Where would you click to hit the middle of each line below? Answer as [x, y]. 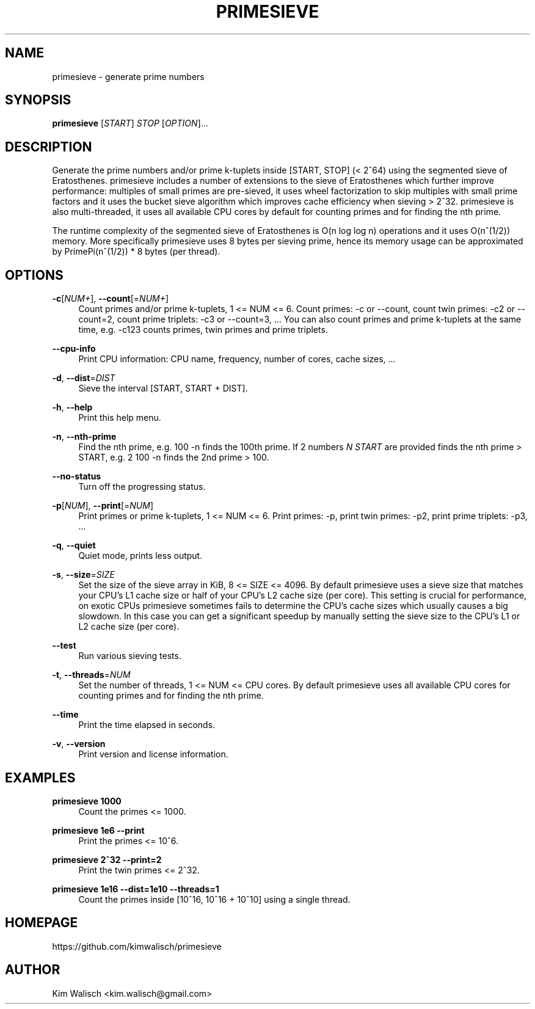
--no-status [77, 476]
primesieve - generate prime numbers [128, 76]
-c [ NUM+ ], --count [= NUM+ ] [111, 299]
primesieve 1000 [87, 801]
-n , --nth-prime [84, 437]
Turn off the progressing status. [142, 487]
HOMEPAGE [42, 923]
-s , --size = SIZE [83, 575]
